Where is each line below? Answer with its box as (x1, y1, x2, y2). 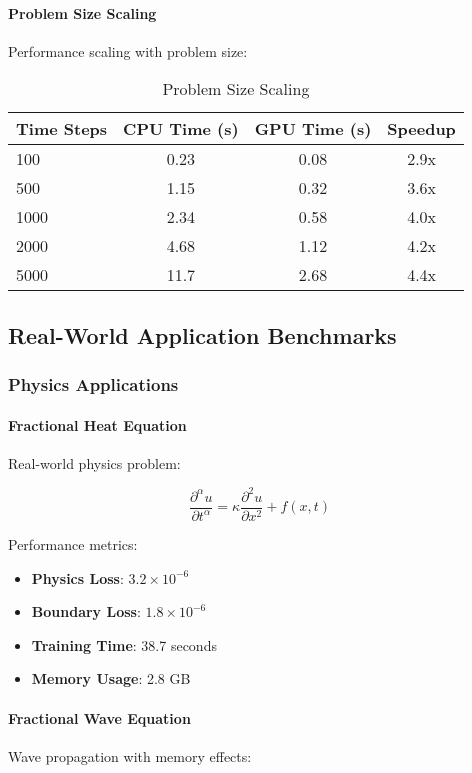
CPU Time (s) (123, 117, 239, 141)
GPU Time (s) (254, 117, 372, 141)
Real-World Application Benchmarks (8, 319, 397, 350)
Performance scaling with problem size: (8, 40, 248, 61)
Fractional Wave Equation (8, 707, 191, 728)
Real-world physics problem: (8, 452, 181, 473)
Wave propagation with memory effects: (8, 745, 252, 766)
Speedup (387, 117, 456, 141)
